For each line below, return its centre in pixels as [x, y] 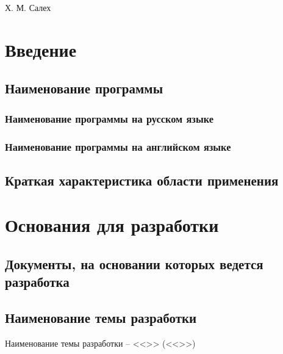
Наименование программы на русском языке [109, 118]
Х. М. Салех [28, 7]
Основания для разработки [112, 225]
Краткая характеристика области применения [142, 180]
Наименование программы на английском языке [118, 146]
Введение [41, 49]
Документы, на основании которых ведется [134, 263]
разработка [37, 282]
